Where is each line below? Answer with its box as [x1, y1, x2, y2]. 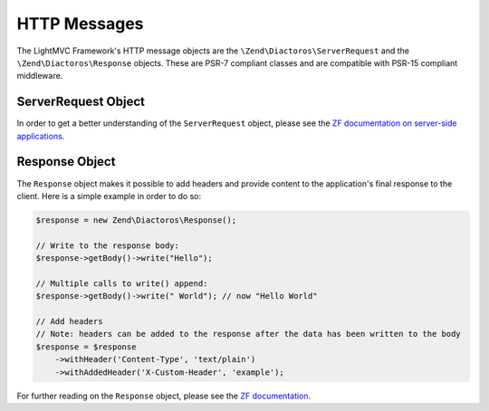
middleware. [16, 71, 63, 81]
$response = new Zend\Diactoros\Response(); [35, 215, 237, 225]
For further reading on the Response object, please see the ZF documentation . [16, 390, 312, 401]
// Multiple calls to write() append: [35, 278, 208, 289]
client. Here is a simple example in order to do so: [16, 190, 202, 201]
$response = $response [35, 341, 137, 352]
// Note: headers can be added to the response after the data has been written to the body [35, 329, 461, 339]
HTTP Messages [16, 14, 144, 33]
